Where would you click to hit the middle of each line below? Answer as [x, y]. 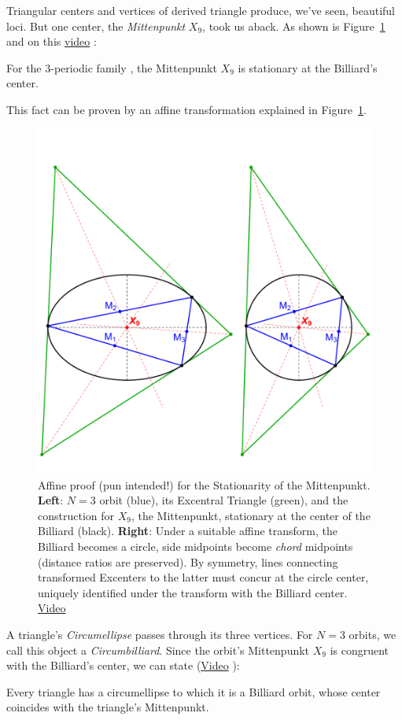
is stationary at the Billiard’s [308, 67]
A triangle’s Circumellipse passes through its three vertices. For [160, 635]
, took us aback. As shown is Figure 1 [294, 26]
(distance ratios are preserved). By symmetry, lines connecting [188, 561]
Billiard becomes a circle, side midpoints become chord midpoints [195, 546]
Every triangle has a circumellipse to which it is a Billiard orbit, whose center [194, 691]
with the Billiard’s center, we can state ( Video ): [123, 665]
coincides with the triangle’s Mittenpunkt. [108, 707]
